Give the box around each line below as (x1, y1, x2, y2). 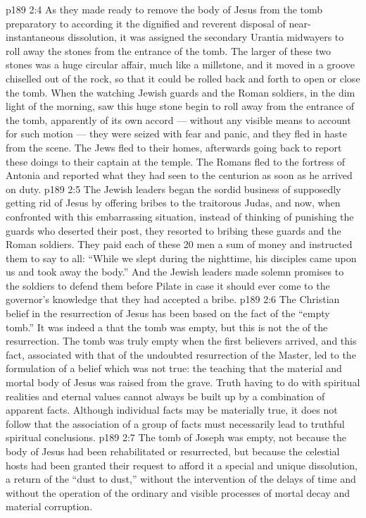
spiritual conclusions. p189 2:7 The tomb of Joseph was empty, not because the (6, 430, 347, 445)
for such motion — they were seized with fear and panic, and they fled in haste (6, 126, 347, 141)
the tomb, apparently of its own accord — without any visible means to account (6, 112, 351, 127)
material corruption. (6, 499, 93, 514)
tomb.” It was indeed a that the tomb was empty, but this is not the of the (6, 319, 328, 334)
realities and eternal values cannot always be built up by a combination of (6, 388, 325, 403)
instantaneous (6, 30, 65, 44)
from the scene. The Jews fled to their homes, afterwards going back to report (6, 140, 342, 154)
